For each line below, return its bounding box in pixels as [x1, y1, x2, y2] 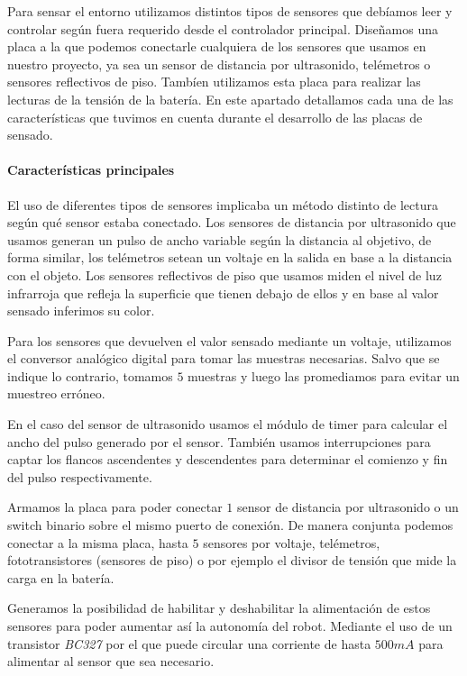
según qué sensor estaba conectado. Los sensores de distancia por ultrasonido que [7, 213, 456, 232]
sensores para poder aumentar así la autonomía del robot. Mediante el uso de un [7, 617, 453, 635]
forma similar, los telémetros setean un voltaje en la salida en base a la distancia [7, 248, 453, 267]
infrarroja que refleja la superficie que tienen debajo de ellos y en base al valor [7, 283, 439, 302]
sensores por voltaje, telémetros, [203, 533, 380, 552]
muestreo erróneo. [7, 384, 105, 403]
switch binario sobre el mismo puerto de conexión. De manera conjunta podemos [7, 516, 453, 534]
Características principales [7, 160, 175, 179]
